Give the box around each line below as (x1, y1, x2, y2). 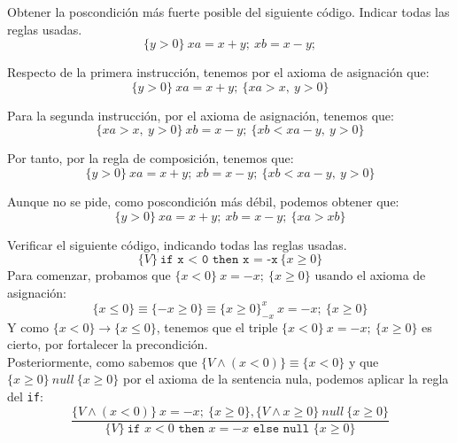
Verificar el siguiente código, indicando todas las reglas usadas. (7, 235, 347, 253)
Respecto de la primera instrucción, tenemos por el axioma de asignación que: (7, 63, 430, 82)
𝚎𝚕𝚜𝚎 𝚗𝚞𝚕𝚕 (252, 422, 310, 435)
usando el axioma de (314, 266, 426, 284)
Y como (7, 317, 50, 336)
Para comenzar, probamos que (7, 266, 171, 284)
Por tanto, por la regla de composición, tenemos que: (7, 149, 294, 167)
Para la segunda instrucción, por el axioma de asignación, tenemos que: (7, 105, 394, 124)
